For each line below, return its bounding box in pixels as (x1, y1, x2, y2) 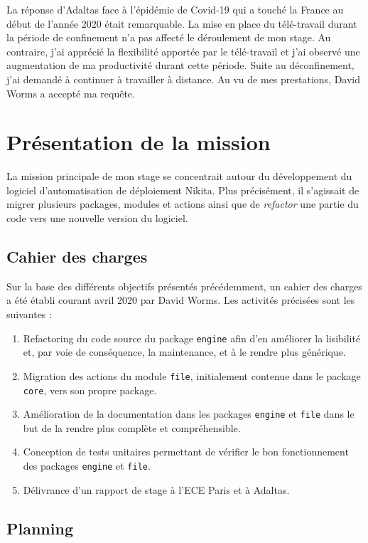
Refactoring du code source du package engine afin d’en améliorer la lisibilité (23, 330, 361, 345)
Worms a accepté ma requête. (6, 85, 135, 100)
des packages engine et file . (23, 458, 151, 473)
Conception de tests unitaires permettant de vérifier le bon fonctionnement (23, 444, 349, 459)
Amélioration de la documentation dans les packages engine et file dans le (23, 406, 355, 421)
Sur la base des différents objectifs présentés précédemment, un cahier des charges (6, 278, 362, 293)
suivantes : (6, 307, 52, 322)
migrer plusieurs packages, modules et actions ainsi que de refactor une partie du (6, 196, 359, 211)
